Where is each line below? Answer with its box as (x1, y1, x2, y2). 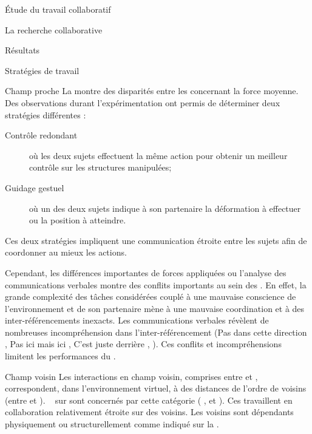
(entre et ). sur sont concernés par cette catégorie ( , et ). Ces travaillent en (5, 393, 293, 406)
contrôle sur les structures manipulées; (29, 161, 172, 174)
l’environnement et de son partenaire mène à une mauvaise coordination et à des (5, 302, 305, 314)
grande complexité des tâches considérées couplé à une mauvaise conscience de (5, 290, 296, 303)
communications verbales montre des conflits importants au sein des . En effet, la (5, 278, 307, 291)
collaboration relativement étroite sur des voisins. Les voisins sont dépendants (5, 405, 294, 418)
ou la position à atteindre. (29, 214, 126, 226)
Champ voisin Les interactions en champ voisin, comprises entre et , (5, 370, 258, 382)
